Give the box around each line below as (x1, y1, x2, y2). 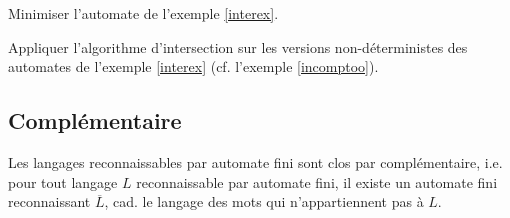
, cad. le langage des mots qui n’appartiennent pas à (104, 191, 424, 212)
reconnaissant (8, 191, 91, 212)
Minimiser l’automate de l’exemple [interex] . (8, 3, 279, 23)
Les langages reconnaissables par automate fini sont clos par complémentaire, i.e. (8, 151, 503, 172)
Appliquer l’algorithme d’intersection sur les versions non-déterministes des (8, 36, 468, 57)
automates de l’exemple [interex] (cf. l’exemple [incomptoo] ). (8, 56, 379, 77)
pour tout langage (8, 171, 118, 192)
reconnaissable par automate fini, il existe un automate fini (136, 171, 498, 192)
